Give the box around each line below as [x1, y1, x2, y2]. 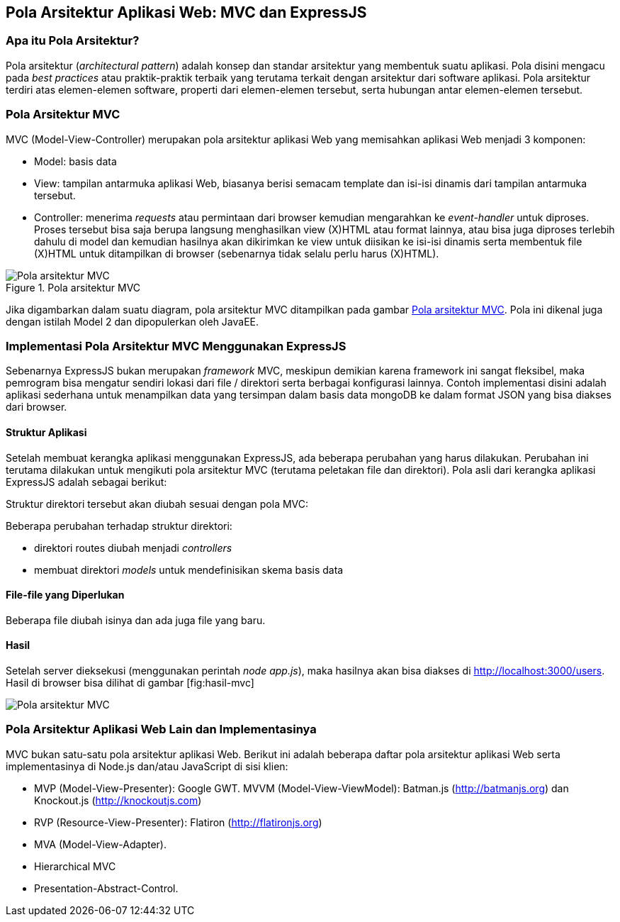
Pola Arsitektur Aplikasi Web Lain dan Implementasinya [6, 722, 317, 737]
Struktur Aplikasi [6, 426, 87, 438]
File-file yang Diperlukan [6, 589, 125, 601]
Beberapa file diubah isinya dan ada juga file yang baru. [6, 613, 266, 626]
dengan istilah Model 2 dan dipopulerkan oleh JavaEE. [6, 315, 259, 328]
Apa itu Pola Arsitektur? [6, 33, 140, 48]
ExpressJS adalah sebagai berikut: [6, 475, 167, 488]
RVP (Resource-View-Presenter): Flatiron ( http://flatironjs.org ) [34, 816, 322, 828]
